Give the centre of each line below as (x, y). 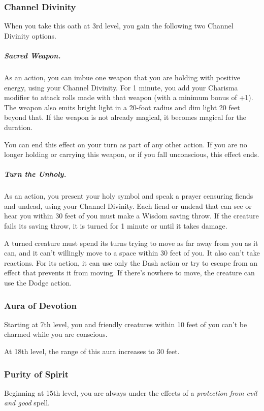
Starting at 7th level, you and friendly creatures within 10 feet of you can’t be (126, 324)
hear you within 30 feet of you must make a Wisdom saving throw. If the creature (131, 216)
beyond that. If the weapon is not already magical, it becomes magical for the (125, 117)
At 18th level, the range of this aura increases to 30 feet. (92, 351)
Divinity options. (30, 35)
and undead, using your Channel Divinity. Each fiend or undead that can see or (128, 205)
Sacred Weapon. (32, 55)
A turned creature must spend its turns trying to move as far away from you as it (131, 243)
